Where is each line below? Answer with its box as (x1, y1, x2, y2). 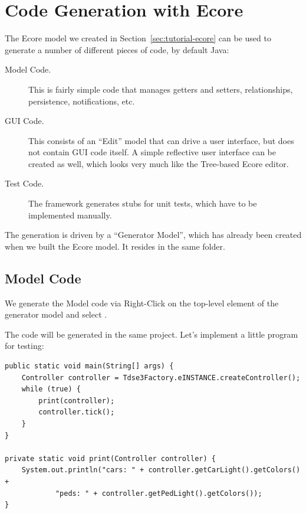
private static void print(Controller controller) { (5, 454, 216, 463)
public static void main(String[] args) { (5, 362, 174, 371)
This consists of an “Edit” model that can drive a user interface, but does (28, 134, 294, 146)
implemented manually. (28, 208, 112, 221)
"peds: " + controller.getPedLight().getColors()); (55, 489, 262, 498)
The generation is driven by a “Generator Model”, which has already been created (5, 228, 302, 241)
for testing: (5, 339, 44, 352)
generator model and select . (5, 308, 107, 321)
